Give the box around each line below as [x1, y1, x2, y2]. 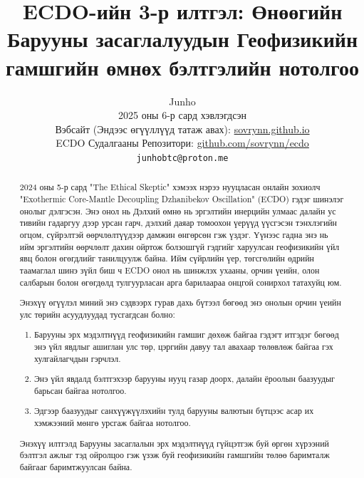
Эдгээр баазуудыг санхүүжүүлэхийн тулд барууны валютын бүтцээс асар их [34, 405, 314, 417]
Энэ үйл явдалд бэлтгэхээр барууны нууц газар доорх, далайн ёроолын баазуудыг [34, 373, 335, 385]
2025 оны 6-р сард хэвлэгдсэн [118, 108, 247, 123]
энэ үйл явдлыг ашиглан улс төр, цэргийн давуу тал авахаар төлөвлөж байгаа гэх [34, 340, 333, 352]
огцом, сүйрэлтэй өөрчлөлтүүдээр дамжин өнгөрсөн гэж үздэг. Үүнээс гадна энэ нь [19, 228, 328, 240]
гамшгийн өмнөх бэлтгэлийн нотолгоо [6, 52, 359, 81]
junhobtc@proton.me [136, 152, 229, 163]
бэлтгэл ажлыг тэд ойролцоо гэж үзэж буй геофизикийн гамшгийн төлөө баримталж [19, 449, 330, 461]
